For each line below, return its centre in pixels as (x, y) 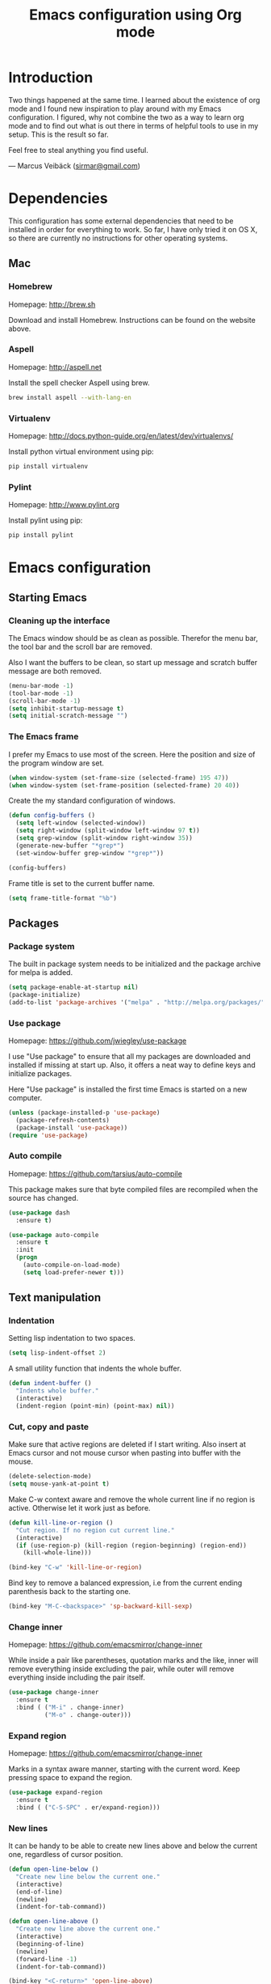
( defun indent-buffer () (50, 1384)
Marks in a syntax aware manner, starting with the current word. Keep (124, 1769)
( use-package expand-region (56, 1793)
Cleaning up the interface (59, 621)
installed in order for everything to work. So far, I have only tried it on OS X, (133, 229)
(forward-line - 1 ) (47, 1959)
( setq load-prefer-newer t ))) (74, 1272)
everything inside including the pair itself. (77, 1677)
